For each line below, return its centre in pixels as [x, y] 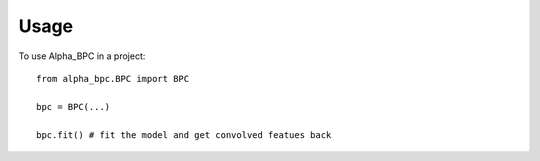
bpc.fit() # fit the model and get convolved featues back [184, 134]
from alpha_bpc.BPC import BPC [113, 78]
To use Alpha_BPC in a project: [82, 56]
